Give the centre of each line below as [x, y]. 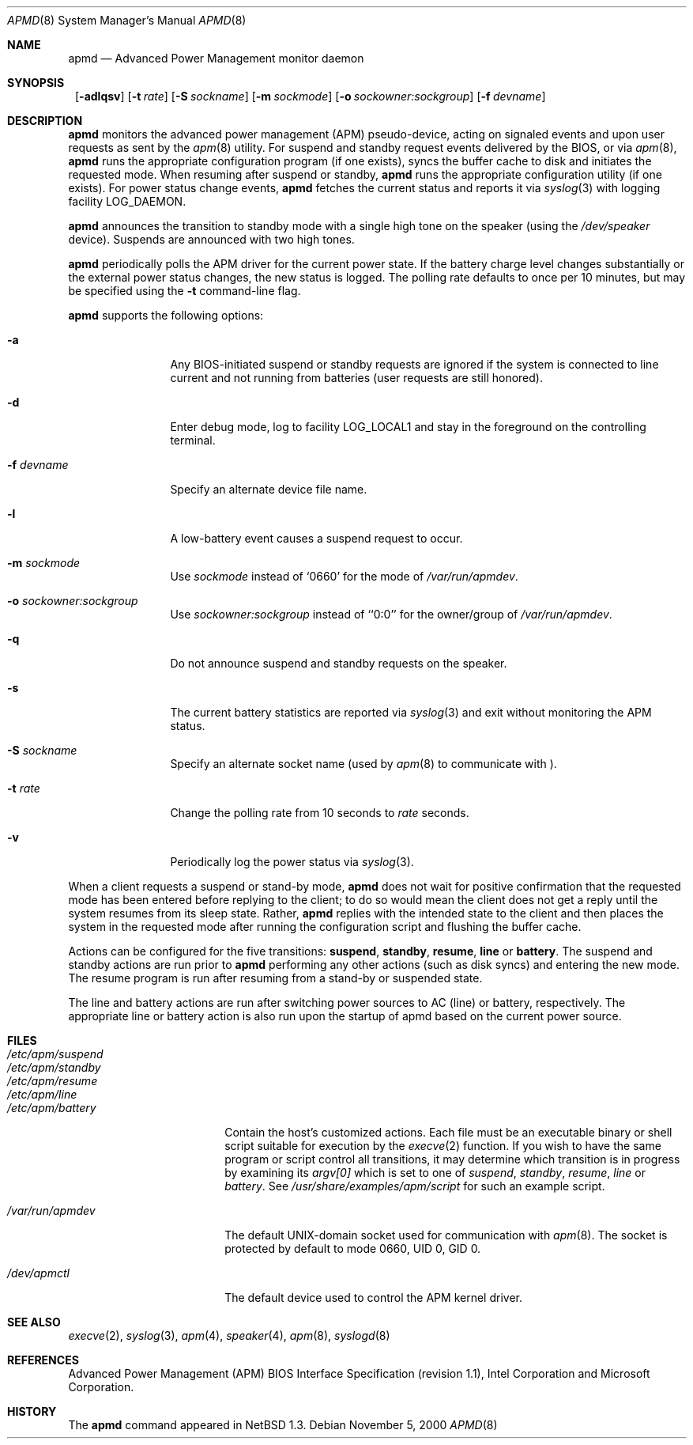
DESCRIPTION [45, 121]
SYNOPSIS [36, 83]
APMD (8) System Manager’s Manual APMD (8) [127, 20]
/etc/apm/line [42, 1094]
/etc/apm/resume [53, 1081]
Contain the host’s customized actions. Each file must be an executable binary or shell [448, 1132]
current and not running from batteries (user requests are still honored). [356, 378]
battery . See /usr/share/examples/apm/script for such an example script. [415, 1186]
